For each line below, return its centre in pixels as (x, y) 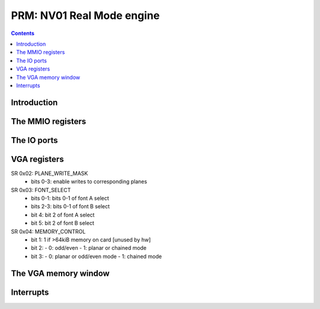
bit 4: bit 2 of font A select (63, 215)
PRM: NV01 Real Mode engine (85, 15)
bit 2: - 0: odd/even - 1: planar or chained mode (89, 248)
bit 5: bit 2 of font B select (63, 223)
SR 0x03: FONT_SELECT (41, 190)
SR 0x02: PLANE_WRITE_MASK (49, 173)
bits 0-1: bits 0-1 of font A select (70, 198)
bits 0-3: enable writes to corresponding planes (89, 181)
